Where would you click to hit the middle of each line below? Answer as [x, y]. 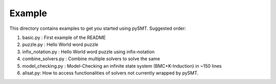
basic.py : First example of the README [64, 37]
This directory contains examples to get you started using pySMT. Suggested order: [98, 28]
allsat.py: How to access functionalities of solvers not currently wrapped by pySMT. [110, 73]
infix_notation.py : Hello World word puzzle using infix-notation [88, 52]
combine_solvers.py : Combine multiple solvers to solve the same [91, 59]
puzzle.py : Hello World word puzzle [60, 45]
